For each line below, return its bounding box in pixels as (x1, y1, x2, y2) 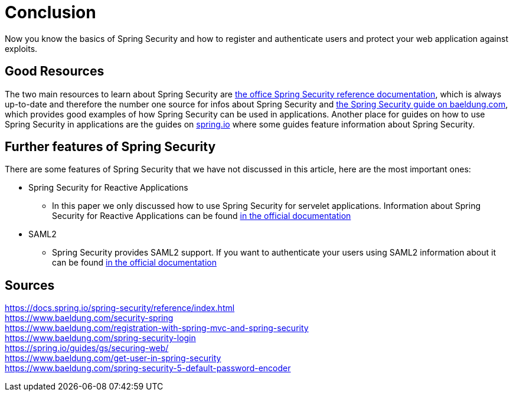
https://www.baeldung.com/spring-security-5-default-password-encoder (5, 363, 291, 374)
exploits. (5, 43, 38, 54)
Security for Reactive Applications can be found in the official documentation (52, 211, 351, 221)
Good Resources (5, 64, 104, 79)
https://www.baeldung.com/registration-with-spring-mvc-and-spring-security (5, 323, 309, 333)
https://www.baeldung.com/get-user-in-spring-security (5, 353, 221, 364)
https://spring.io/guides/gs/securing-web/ (5, 343, 169, 354)
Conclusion (5, 2, 96, 22)
